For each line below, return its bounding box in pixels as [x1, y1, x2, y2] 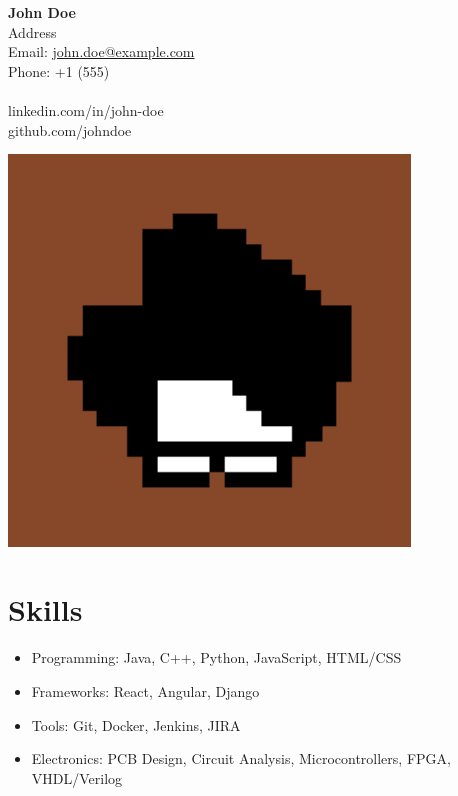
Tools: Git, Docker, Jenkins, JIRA [31, 714, 241, 735]
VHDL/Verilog [31, 767, 123, 788]
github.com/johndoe [8, 119, 132, 140]
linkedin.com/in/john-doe [8, 99, 164, 120]
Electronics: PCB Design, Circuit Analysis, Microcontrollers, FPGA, [31, 748, 451, 769]
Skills [8, 589, 83, 630]
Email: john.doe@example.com [8, 41, 195, 62]
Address [8, 21, 57, 42]
